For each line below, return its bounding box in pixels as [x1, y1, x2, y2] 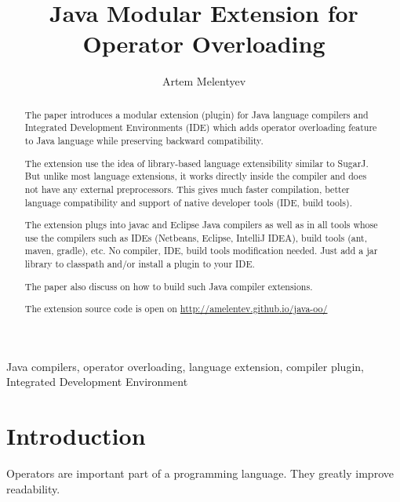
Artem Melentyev [162, 73, 246, 89]
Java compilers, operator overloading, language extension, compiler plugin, [6, 358, 364, 374]
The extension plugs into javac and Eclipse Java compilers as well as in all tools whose [24, 218, 378, 231]
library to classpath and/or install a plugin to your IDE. [24, 257, 255, 271]
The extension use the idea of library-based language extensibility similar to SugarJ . [24, 156, 369, 169]
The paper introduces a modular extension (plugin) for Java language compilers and [24, 107, 369, 121]
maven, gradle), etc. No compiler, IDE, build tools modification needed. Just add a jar [24, 244, 378, 257]
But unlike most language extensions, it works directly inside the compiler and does [24, 169, 367, 183]
